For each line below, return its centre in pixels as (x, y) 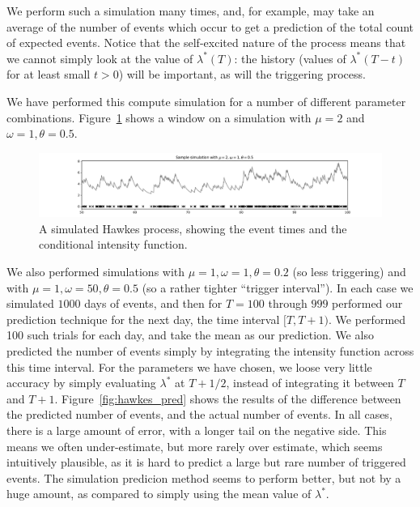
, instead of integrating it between (310, 383)
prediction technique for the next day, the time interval (143, 319)
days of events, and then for (153, 303)
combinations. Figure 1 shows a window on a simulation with (159, 117)
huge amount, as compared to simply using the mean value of (159, 494)
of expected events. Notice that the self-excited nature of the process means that (206, 43)
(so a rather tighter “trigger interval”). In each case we (278, 287)
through (288, 303)
